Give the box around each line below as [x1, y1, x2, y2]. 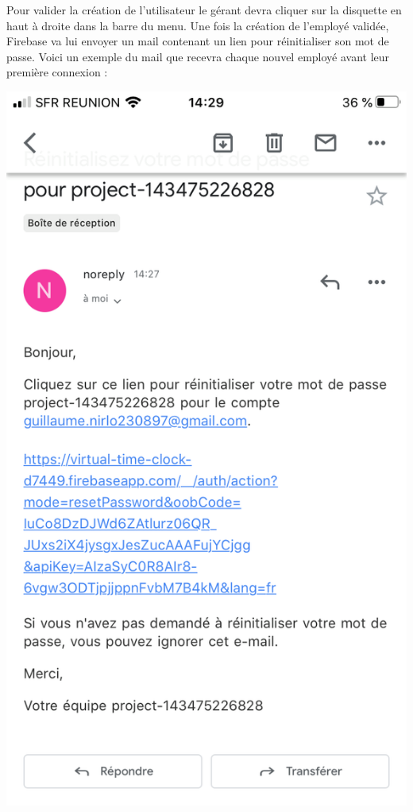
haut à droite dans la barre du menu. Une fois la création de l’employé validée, [6, 17, 389, 33]
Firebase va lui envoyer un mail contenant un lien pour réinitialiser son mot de [6, 33, 389, 49]
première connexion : [6, 64, 108, 80]
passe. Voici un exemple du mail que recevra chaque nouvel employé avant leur [6, 48, 390, 64]
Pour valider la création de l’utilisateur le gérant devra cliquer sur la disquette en [6, 2, 402, 17]
